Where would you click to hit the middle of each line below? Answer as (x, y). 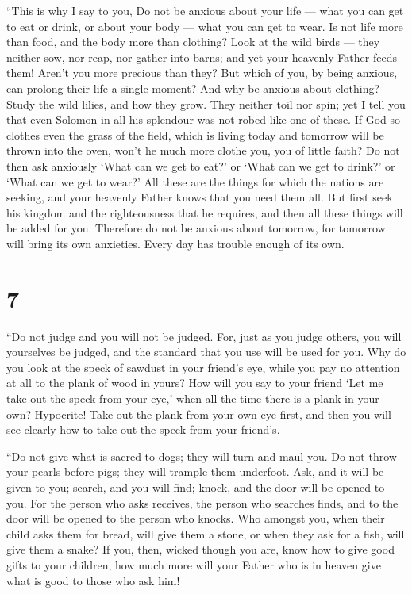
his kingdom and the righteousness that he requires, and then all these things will (205, 212)
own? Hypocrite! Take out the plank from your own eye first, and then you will (199, 414)
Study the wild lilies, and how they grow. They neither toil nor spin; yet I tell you (206, 103)
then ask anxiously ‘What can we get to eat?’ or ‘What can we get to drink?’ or (201, 165)
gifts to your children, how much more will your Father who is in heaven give (194, 564)
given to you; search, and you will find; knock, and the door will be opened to (196, 487)
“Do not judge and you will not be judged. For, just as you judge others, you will (204, 336)
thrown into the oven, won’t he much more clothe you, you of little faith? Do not (203, 150)
